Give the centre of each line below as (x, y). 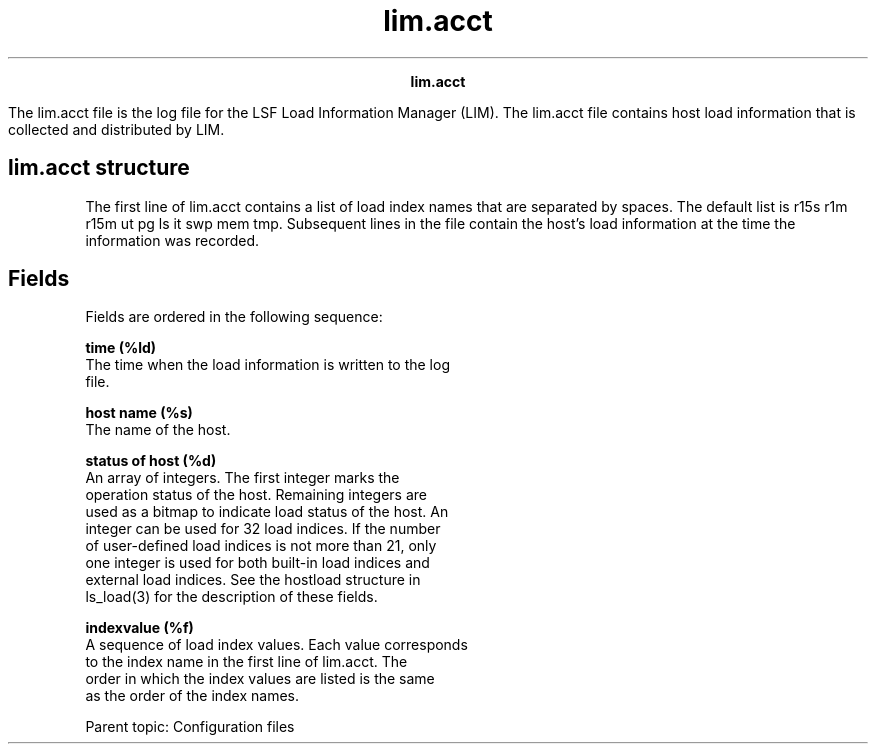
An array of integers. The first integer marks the (242, 478)
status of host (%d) (151, 461)
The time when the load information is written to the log (267, 365)
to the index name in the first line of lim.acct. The (246, 662)
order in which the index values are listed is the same (260, 679)
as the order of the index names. (192, 696)
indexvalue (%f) (139, 628)
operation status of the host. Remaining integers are (256, 495)
